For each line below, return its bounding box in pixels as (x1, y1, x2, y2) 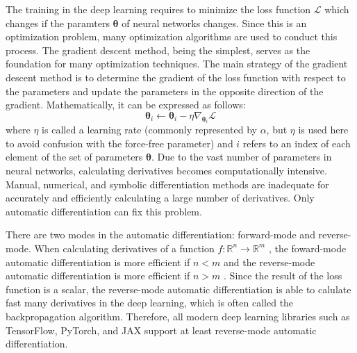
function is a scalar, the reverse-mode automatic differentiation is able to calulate (6, 281, 351, 296)
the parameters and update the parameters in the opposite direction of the (6, 83, 324, 98)
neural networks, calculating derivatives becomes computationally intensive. (6, 163, 327, 177)
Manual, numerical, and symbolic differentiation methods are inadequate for (6, 176, 329, 191)
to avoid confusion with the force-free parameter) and (6, 136, 233, 150)
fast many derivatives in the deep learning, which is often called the (6, 295, 294, 310)
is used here (298, 122, 349, 137)
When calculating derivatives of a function (34, 240, 215, 255)
